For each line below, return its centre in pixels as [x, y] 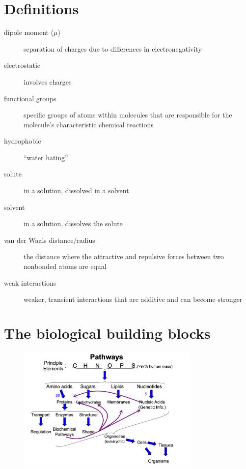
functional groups [30, 98]
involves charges [48, 81]
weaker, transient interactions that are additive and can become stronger [133, 299]
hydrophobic [23, 141]
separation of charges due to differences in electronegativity [113, 48]
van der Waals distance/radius [50, 240]
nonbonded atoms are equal [65, 266]
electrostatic [22, 65]
